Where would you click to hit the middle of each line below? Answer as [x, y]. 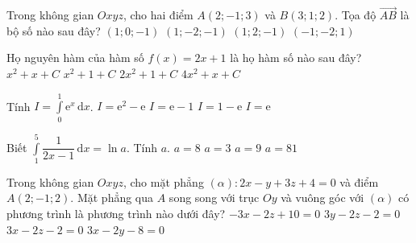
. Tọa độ [356, 15]
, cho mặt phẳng [163, 181]
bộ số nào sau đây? [54, 30]
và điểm [359, 181]
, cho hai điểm [158, 15]
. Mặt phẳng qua [112, 198]
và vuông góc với [322, 198]
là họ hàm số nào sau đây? [296, 58]
